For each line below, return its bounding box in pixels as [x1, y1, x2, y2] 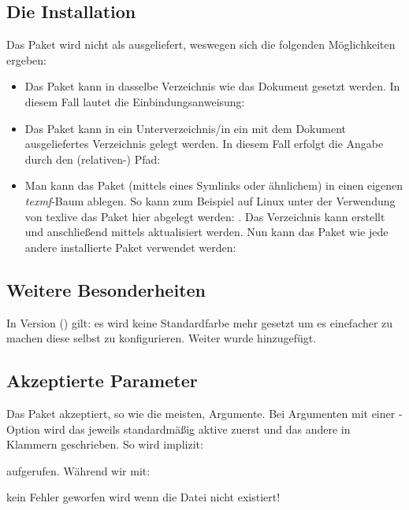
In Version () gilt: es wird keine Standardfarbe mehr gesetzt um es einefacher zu [6, 314, 393, 331]
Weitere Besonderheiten [6, 277, 206, 301]
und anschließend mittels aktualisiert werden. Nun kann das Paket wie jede [24, 224, 389, 240]
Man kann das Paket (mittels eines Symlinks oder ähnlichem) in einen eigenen [24, 177, 403, 194]
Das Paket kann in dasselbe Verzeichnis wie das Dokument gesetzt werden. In [24, 78, 400, 94]
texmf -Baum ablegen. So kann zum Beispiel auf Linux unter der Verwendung [24, 192, 396, 209]
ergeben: [6, 51, 46, 68]
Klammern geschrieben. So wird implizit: [6, 436, 203, 453]
